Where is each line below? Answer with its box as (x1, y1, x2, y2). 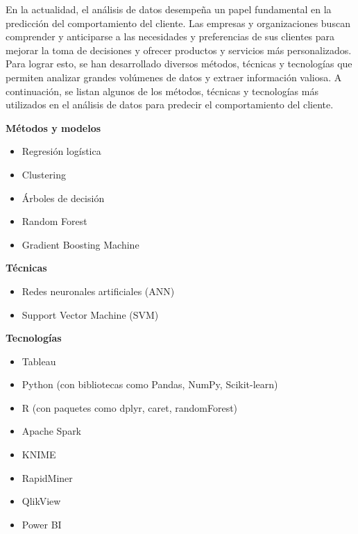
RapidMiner (22, 470, 73, 485)
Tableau (22, 353, 56, 368)
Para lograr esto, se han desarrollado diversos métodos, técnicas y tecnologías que (6, 56, 352, 71)
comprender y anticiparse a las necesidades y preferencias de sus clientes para (6, 29, 335, 44)
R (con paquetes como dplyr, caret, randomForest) (22, 400, 238, 415)
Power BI (22, 517, 62, 531)
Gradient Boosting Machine (22, 237, 139, 251)
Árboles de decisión (22, 190, 105, 205)
